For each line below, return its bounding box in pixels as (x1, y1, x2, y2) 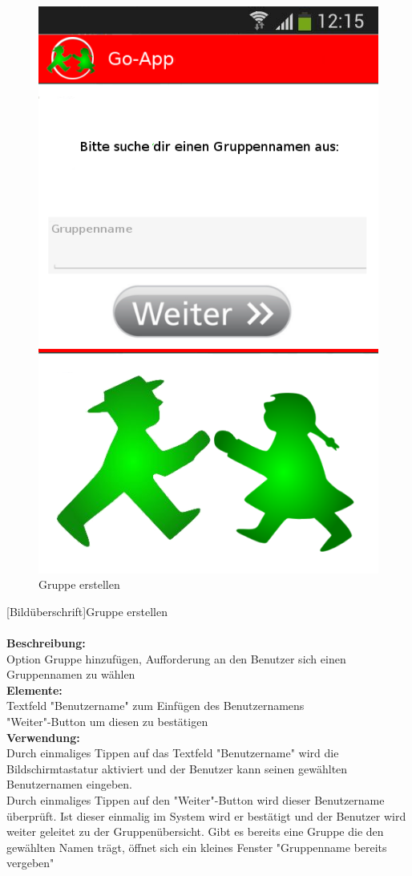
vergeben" (6, 854, 55, 871)
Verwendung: (6, 728, 80, 745)
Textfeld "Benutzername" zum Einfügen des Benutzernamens (6, 697, 305, 714)
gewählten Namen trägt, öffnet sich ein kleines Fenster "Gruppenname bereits (6, 838, 387, 855)
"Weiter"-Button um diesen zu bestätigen (6, 713, 208, 729)
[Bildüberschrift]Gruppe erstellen (6, 602, 168, 619)
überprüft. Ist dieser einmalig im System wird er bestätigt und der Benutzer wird (6, 807, 406, 824)
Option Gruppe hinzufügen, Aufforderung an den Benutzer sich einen (6, 650, 346, 667)
